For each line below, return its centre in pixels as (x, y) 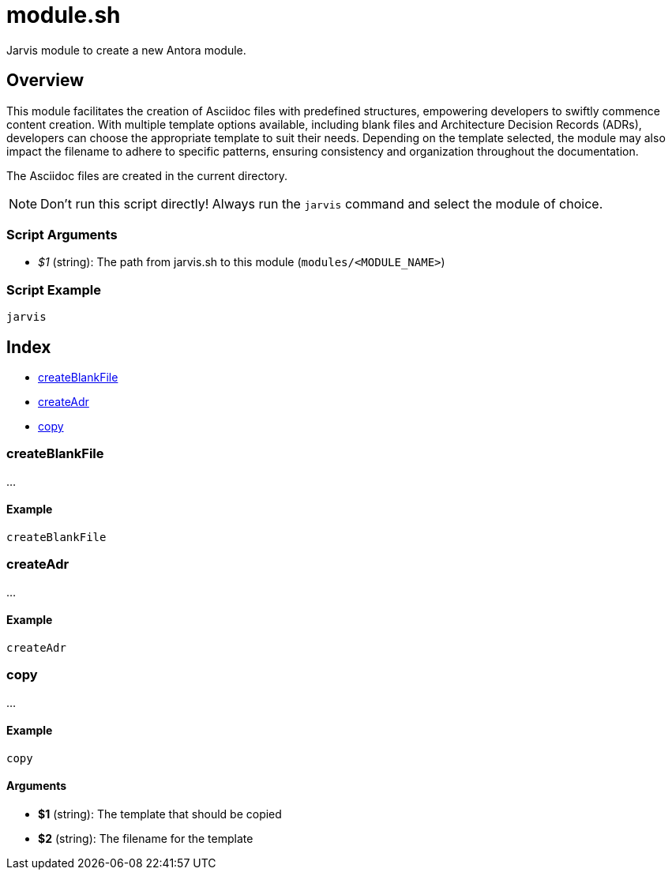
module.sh (64, 15)
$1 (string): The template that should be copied (160, 814)
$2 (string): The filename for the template (146, 839)
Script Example (54, 289)
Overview (45, 81)
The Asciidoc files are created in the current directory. (147, 175)
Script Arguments (62, 234)
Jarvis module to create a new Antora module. (126, 50)
